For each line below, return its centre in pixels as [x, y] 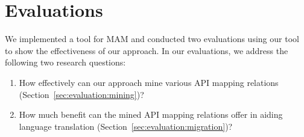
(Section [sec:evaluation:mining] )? [81, 94]
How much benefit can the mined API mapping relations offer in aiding [151, 114]
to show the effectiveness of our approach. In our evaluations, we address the [147, 50]
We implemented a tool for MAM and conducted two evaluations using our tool [152, 39]
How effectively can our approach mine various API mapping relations [149, 82]
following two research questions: [65, 62]
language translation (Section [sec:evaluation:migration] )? [126, 126]
